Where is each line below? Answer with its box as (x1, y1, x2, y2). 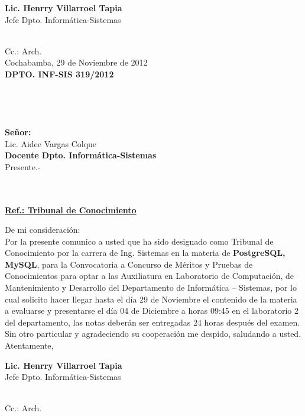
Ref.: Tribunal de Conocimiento (5, 203, 137, 216)
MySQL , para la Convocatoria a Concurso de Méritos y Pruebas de (5, 258, 253, 270)
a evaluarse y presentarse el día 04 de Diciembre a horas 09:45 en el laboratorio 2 (5, 304, 298, 317)
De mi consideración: (5, 223, 80, 236)
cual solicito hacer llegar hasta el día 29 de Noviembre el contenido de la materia (5, 292, 297, 305)
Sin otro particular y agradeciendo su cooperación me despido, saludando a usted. (5, 327, 301, 340)
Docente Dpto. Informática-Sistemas (5, 149, 157, 161)
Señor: (5, 125, 31, 138)
